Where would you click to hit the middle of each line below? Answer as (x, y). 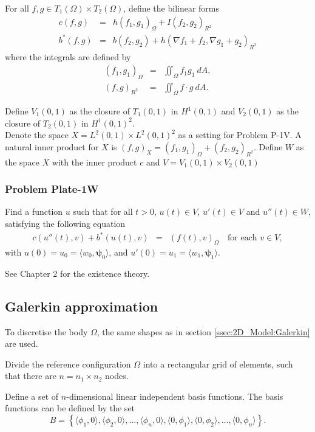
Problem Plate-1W (52, 189)
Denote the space (37, 135)
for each (242, 238)
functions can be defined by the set (70, 408)
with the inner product (94, 162)
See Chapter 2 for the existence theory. (77, 273)
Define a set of (32, 396)
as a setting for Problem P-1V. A (240, 135)
